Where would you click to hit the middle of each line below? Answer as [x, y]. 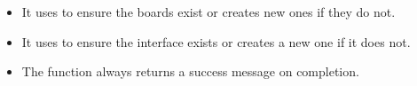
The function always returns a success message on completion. [190, 71]
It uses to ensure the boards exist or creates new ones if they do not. [208, 12]
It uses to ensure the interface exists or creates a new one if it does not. [216, 41]
